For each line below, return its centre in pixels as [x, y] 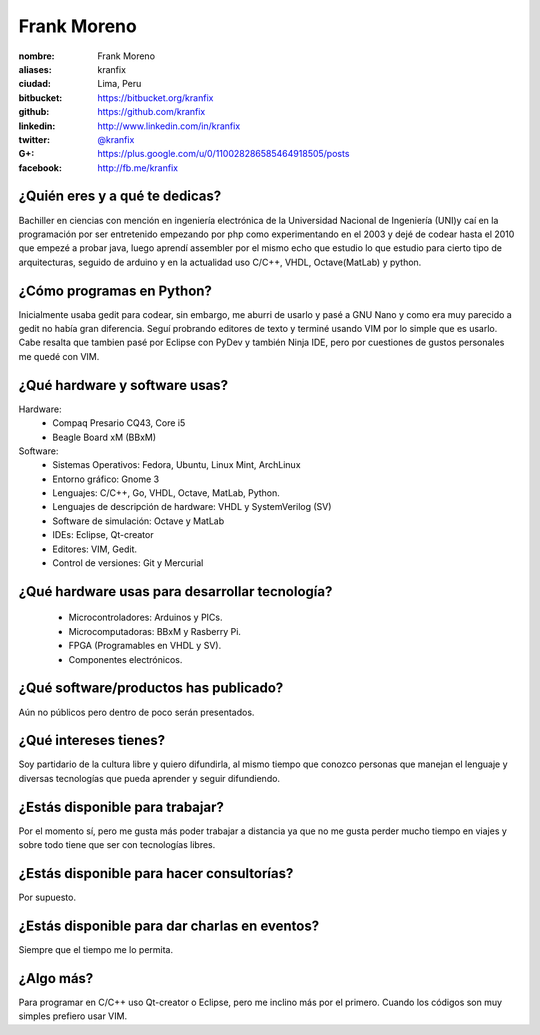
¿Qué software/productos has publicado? [151, 688]
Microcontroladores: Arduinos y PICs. [146, 617]
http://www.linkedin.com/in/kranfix [169, 126]
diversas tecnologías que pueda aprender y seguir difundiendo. [149, 778]
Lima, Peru [119, 84]
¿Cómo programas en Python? [115, 290]
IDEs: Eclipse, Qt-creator [103, 535]
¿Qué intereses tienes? [91, 740]
